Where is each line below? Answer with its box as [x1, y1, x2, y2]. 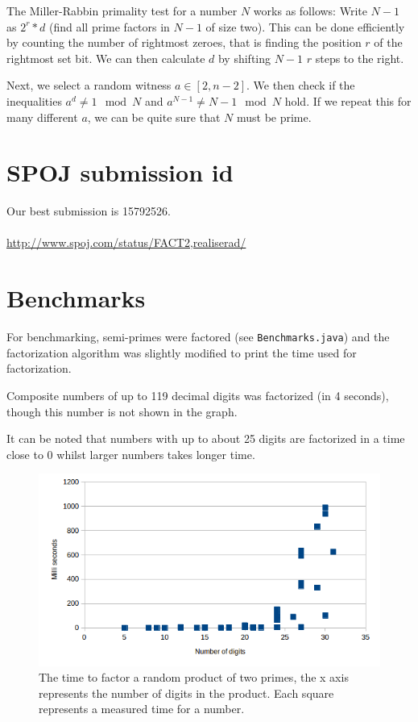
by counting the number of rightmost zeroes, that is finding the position [6, 34, 362, 51]
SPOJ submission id [6, 156, 234, 189]
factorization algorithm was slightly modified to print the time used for [6, 344, 357, 361]
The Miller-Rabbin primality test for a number [6, 2, 238, 19]
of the [374, 34, 403, 51]
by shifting [217, 49, 271, 66]
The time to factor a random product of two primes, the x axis [39, 669, 349, 686]
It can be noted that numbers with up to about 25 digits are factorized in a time [6, 430, 405, 447]
